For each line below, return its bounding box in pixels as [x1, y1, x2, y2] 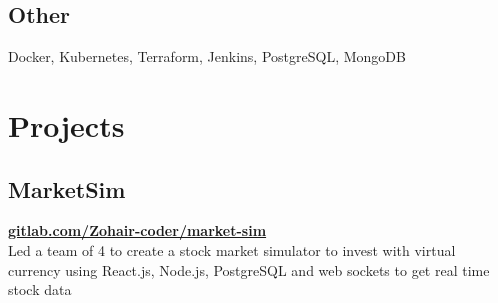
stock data [8, 279, 72, 300]
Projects [8, 104, 125, 145]
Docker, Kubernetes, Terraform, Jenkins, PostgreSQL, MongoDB [8, 46, 406, 67]
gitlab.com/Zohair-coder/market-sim [8, 220, 267, 241]
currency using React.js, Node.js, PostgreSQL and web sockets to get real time [8, 259, 490, 280]
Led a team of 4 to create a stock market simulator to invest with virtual [8, 239, 456, 260]
